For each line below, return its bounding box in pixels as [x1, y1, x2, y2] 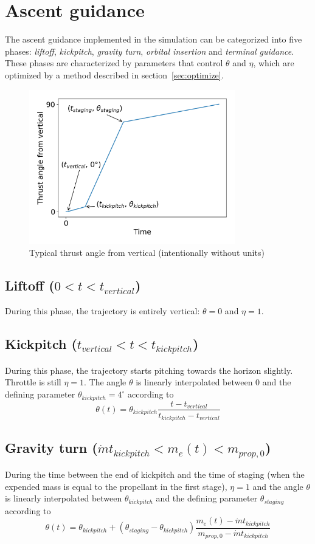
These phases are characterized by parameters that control [5, 57, 223, 69]
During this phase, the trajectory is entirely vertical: [5, 305, 200, 317]
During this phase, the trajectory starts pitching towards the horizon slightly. [5, 363, 293, 376]
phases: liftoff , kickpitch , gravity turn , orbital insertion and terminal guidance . [5, 44, 294, 57]
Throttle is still [5, 376, 61, 388]
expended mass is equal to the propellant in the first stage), [5, 480, 227, 492]
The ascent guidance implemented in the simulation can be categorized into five [5, 33, 302, 46]
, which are [253, 57, 294, 69]
